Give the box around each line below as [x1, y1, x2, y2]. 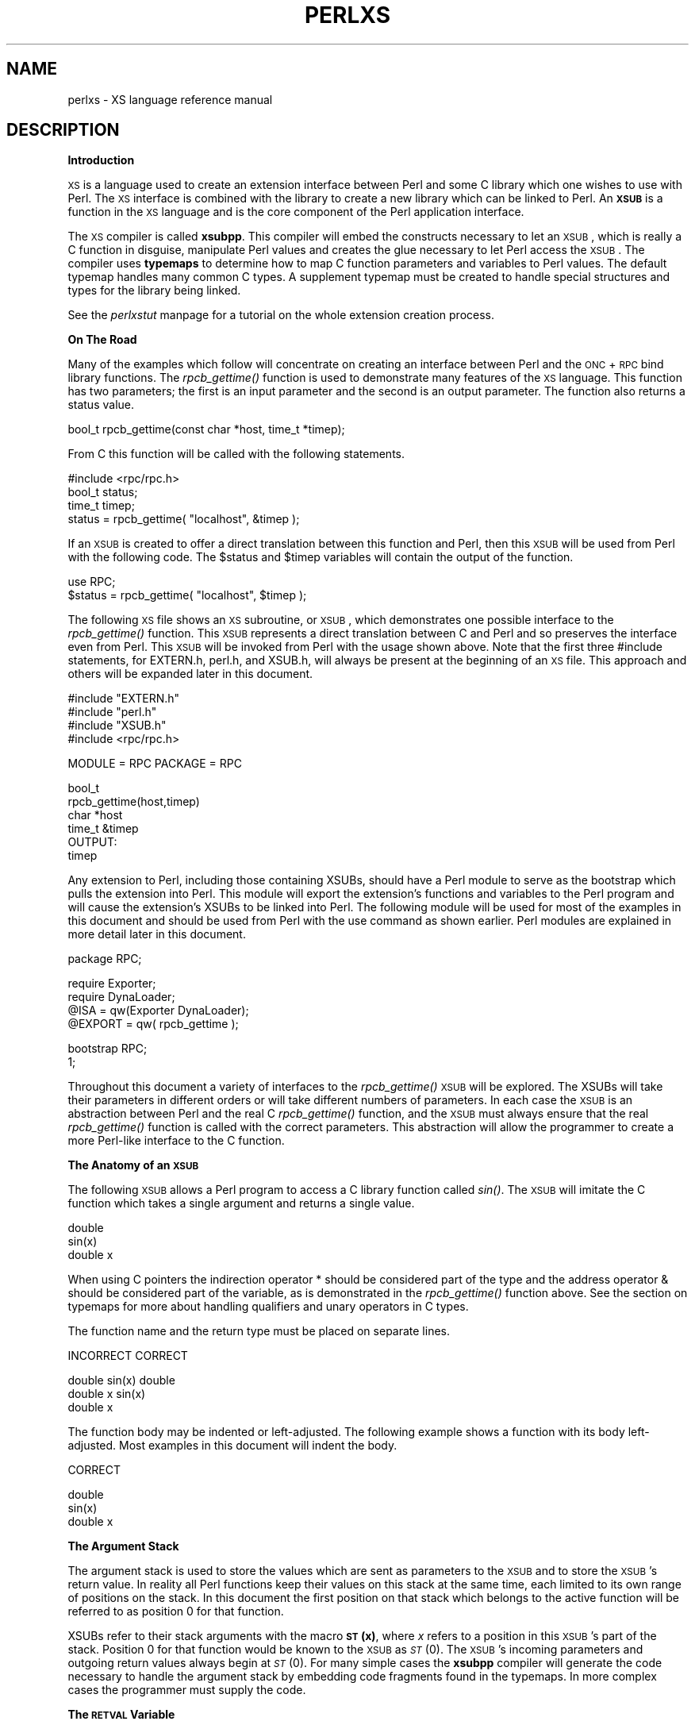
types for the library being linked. [67, 283, 241, 298]
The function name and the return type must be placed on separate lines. [67, 1324, 451, 1338]
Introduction [67, 153, 135, 167]
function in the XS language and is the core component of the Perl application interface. [67, 205, 524, 219]
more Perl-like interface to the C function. [67, 1134, 285, 1148]
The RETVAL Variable [67, 1708, 175, 1722]
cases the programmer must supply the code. [67, 1683, 306, 1697]
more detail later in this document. [67, 927, 246, 941]
